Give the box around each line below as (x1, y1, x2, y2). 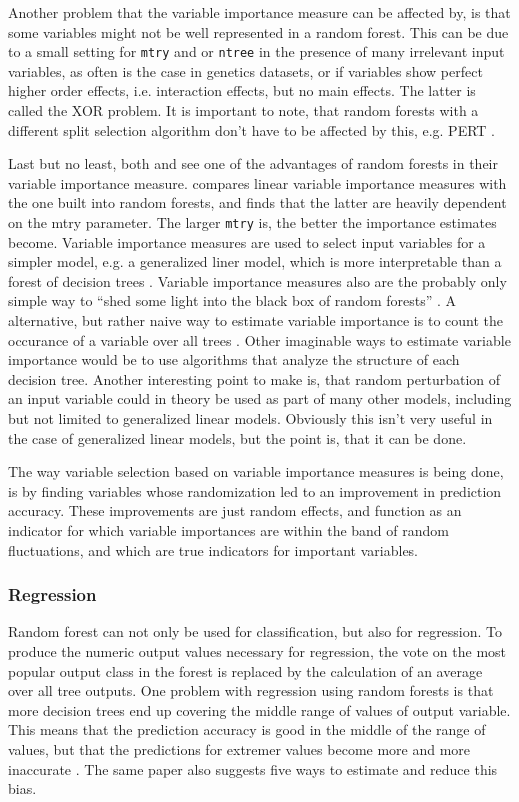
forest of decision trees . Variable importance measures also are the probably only (8, 270, 507, 291)
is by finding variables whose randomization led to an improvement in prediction (8, 480, 502, 501)
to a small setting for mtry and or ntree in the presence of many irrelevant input (8, 41, 505, 62)
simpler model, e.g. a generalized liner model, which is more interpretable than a (8, 251, 502, 272)
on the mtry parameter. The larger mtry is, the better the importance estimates (8, 212, 497, 232)
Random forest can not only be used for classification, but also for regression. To (8, 621, 503, 642)
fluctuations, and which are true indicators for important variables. (8, 539, 419, 560)
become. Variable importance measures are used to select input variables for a (8, 231, 486, 252)
